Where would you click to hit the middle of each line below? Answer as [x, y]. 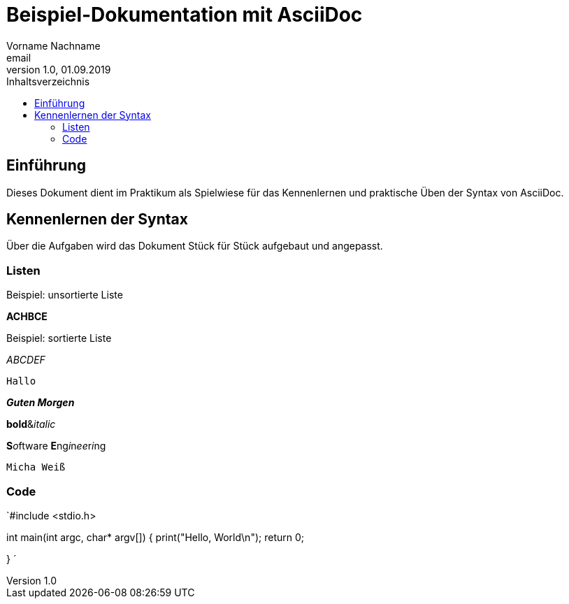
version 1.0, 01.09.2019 [59, 69]
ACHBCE [27, 317]
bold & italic [31, 424]
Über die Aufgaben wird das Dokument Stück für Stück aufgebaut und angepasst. [195, 246]
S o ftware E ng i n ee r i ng [56, 446]
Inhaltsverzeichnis [48, 81]
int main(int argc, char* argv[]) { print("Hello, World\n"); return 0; [155, 537]
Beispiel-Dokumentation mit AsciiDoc [185, 15]
